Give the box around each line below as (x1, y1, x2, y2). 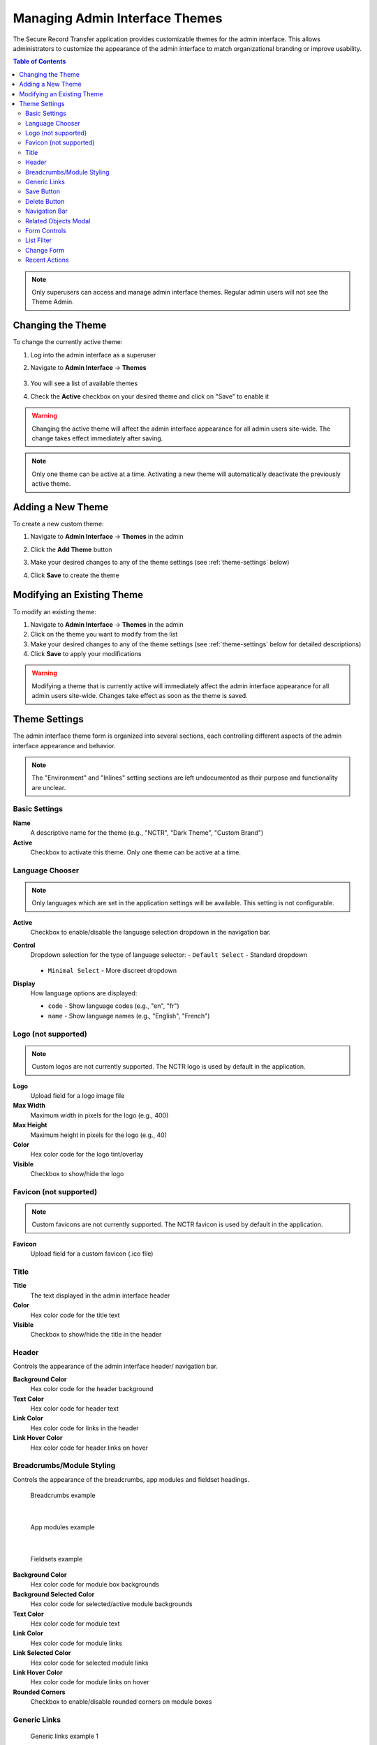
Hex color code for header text (30, 1404, 119, 1413)
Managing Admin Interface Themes (13, 10, 223, 26)
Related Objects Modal (25, 216, 91, 225)
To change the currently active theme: (13, 338, 123, 346)
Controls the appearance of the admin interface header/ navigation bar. (13, 1362, 218, 1371)
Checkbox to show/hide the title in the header (30, 1330, 162, 1339)
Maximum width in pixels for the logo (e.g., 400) (30, 1111, 169, 1120)
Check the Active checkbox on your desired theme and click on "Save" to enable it (30, 392, 269, 401)
